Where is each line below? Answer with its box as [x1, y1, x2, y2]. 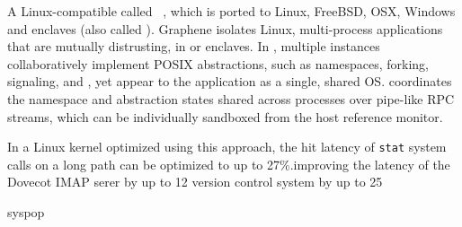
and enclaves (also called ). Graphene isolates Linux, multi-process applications [7, 19, 443, 38]
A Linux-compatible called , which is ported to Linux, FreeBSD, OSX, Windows [7, 2, 456, 20]
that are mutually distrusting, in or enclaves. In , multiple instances [7, 37, 380, 56]
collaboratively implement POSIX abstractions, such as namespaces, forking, [7, 54, 429, 73]
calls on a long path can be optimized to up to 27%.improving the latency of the [7, 154, 450, 173]
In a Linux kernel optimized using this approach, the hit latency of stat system [7, 137, 447, 156]
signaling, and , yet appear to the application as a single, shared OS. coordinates [7, 72, 452, 91]
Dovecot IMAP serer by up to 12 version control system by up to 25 [7, 172, 383, 191]
